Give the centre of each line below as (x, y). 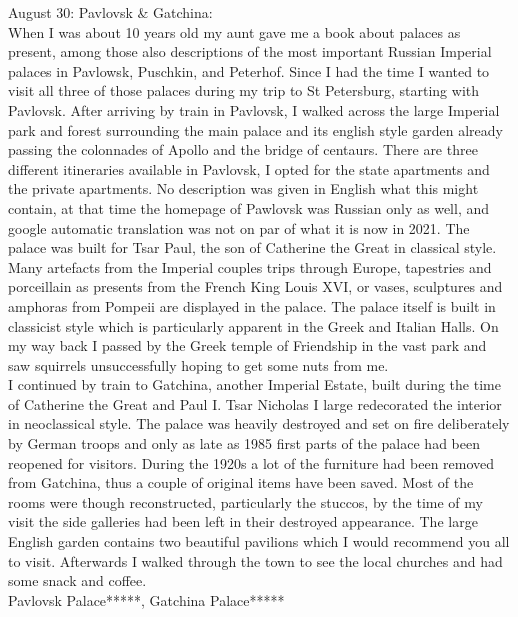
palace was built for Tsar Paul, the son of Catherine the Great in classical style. (252, 247)
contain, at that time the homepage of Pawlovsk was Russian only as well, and (249, 207)
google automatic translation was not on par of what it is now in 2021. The (239, 227)
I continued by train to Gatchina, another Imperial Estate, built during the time (254, 384)
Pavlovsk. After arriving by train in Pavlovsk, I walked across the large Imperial (254, 109)
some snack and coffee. (77, 580)
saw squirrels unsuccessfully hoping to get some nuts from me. (198, 364)
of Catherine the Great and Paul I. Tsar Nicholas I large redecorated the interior (255, 403)
